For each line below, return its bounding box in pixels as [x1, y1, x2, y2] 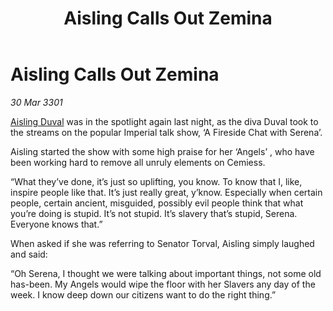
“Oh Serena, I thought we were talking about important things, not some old [10, 267, 322, 279]
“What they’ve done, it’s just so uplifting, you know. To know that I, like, [10, 175, 303, 187]
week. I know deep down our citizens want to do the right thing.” [10, 288, 277, 301]
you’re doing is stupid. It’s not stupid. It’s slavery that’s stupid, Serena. [10, 207, 298, 219]
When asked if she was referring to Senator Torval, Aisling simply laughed [10, 237, 315, 249]
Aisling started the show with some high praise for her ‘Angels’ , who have [10, 145, 315, 157]
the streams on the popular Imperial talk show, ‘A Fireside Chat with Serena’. [10, 126, 323, 138]
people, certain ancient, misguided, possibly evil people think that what [10, 197, 304, 209]
